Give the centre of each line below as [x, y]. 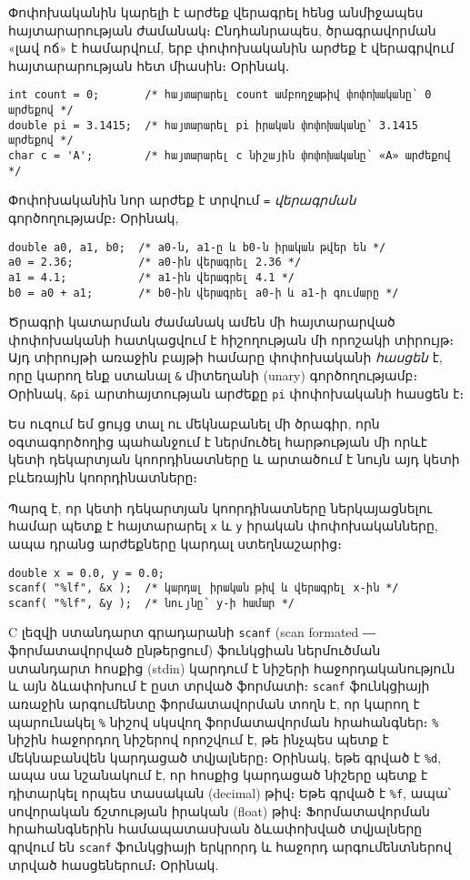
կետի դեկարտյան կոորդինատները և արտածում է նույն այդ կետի [234, 459]
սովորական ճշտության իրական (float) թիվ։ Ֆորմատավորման [219, 810]
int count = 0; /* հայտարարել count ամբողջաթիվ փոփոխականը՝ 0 [220, 95]
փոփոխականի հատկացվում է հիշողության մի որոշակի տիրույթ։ [231, 339]
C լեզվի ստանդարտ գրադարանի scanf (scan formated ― [192, 632]
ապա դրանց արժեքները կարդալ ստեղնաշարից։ [175, 543]
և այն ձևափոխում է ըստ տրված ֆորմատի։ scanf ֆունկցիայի [219, 686]
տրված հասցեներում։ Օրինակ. [114, 864]
